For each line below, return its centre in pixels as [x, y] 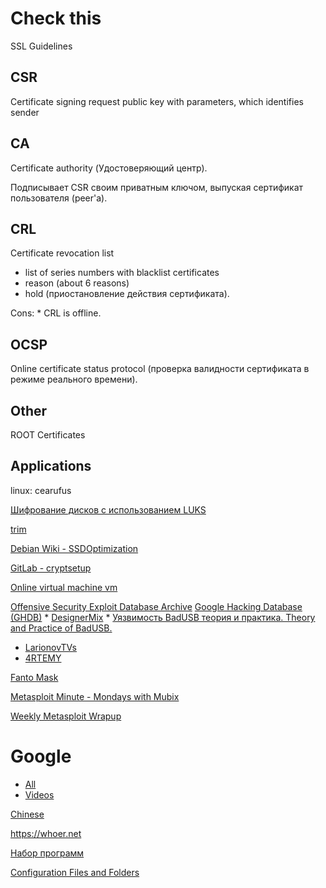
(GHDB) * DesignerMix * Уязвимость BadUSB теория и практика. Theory [163, 617]
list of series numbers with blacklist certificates [122, 273]
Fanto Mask [34, 677]
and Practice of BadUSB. [61, 628]
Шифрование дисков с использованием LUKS [108, 509]
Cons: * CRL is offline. [56, 313]
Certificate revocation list [62, 253]
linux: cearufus [41, 490]
